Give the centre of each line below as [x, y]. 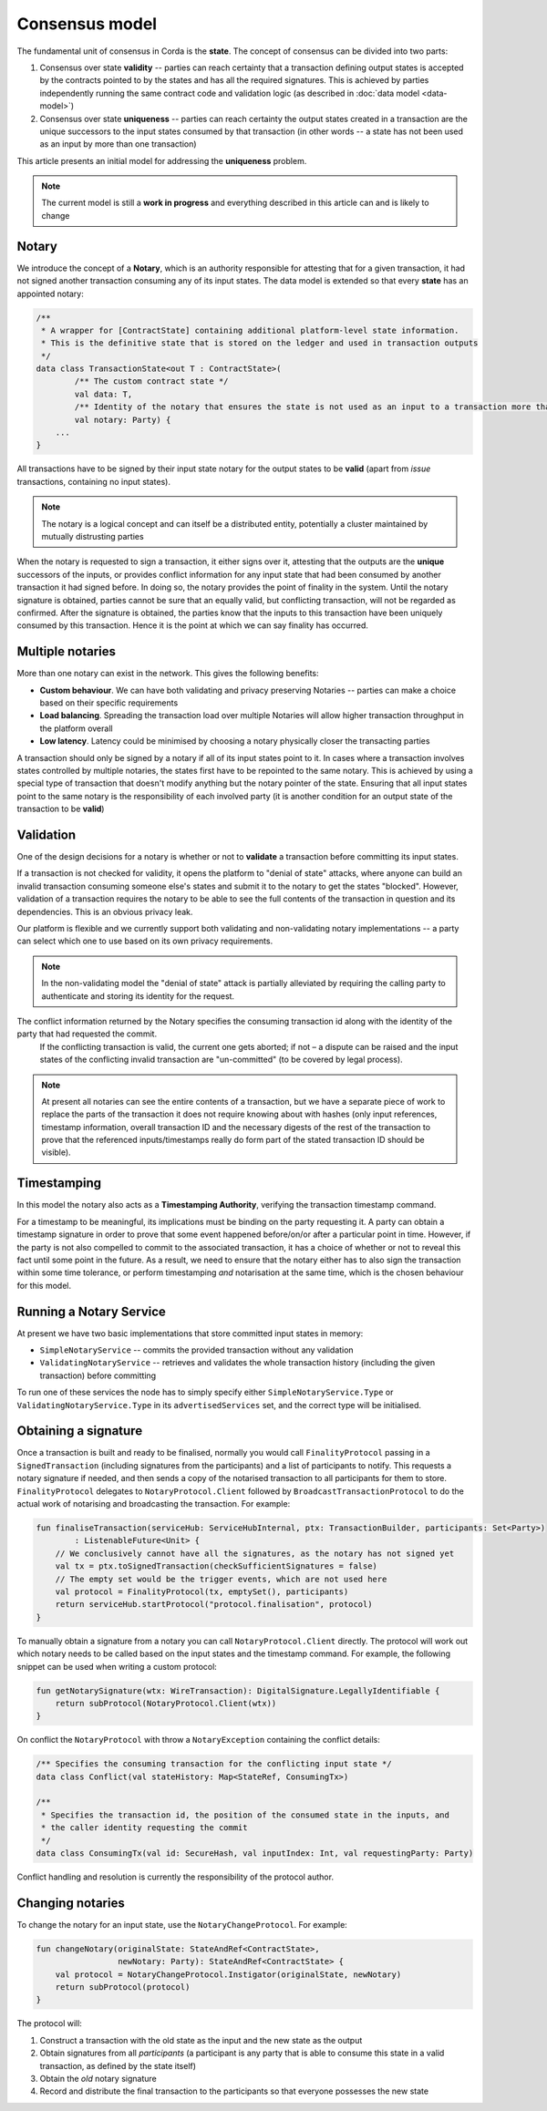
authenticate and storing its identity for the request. [138, 996]
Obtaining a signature [80, 1431]
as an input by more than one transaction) [118, 144]
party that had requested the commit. [87, 1034]
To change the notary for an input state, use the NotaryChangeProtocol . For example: [182, 1924]
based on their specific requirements [109, 703]
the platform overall [76, 728]
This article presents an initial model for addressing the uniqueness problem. [162, 160]
